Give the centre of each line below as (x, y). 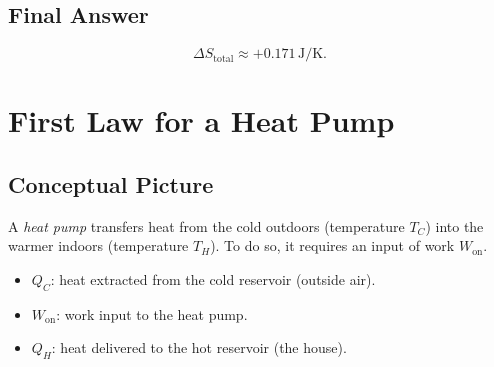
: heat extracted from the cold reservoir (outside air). (213, 278)
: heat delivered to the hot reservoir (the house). (199, 347)
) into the (454, 225)
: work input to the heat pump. (152, 313)
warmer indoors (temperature (98, 245)
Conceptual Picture (111, 183)
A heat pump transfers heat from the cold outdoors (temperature (206, 225)
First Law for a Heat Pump (201, 120)
